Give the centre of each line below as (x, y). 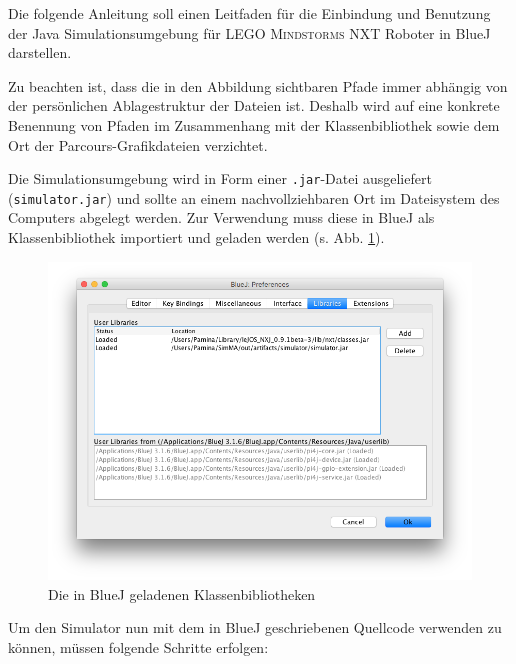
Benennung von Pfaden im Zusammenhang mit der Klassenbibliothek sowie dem (254, 124)
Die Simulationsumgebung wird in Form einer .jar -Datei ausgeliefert (220, 178)
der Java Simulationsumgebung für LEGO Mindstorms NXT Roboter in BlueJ (249, 32)
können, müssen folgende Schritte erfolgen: (138, 646)
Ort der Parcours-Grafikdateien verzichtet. (138, 144)
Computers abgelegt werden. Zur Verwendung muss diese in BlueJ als (221, 217)
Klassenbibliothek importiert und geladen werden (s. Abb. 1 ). (196, 237)
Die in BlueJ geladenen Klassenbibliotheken (182, 593)
